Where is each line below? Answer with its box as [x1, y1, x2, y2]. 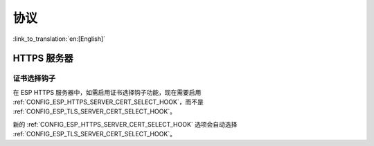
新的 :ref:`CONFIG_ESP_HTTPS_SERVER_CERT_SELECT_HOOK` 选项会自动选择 [12, 120, 238, 128]
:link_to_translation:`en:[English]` [12, 35, 106, 43]
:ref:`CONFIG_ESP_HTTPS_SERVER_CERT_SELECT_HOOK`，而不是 [12, 98, 204, 107]
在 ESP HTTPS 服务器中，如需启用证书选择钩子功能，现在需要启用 [12, 88, 202, 96]
